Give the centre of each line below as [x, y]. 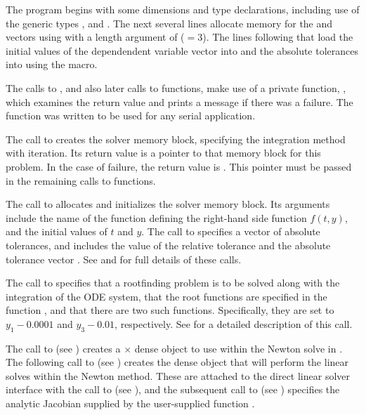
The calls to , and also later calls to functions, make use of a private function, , [176, 87]
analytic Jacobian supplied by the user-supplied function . [130, 403]
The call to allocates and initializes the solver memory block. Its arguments [168, 204]
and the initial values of [57, 231]
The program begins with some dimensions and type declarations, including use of [183, 9]
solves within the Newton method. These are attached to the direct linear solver [178, 375]
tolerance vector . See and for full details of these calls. [124, 259]
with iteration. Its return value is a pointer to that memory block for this [163, 153]
